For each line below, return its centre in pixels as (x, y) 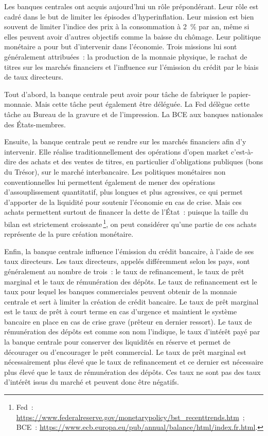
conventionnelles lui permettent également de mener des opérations (110, 182)
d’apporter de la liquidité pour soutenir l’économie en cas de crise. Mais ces (123, 202)
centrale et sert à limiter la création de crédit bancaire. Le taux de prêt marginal (131, 301)
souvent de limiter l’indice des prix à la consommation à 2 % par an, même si (127, 26)
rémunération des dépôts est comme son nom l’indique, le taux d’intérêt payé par (132, 331)
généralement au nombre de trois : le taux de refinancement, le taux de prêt (124, 271)
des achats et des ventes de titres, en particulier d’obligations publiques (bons (141, 162)
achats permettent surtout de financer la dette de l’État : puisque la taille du (126, 212)
